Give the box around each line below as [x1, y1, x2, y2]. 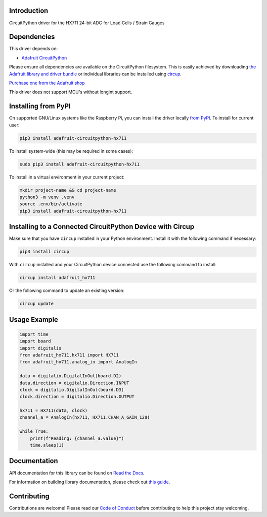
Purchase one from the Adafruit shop [9, 80, 85, 86]
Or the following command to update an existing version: [9, 287, 125, 293]
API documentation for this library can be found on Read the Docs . [9, 470, 145, 476]
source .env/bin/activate [19, 201, 83, 207]
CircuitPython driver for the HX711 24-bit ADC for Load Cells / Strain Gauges [9, 20, 165, 26]
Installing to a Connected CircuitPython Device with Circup [9, 223, 195, 231]
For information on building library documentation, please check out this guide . [9, 479, 170, 485]
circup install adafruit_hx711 [19, 275, 96, 281]
